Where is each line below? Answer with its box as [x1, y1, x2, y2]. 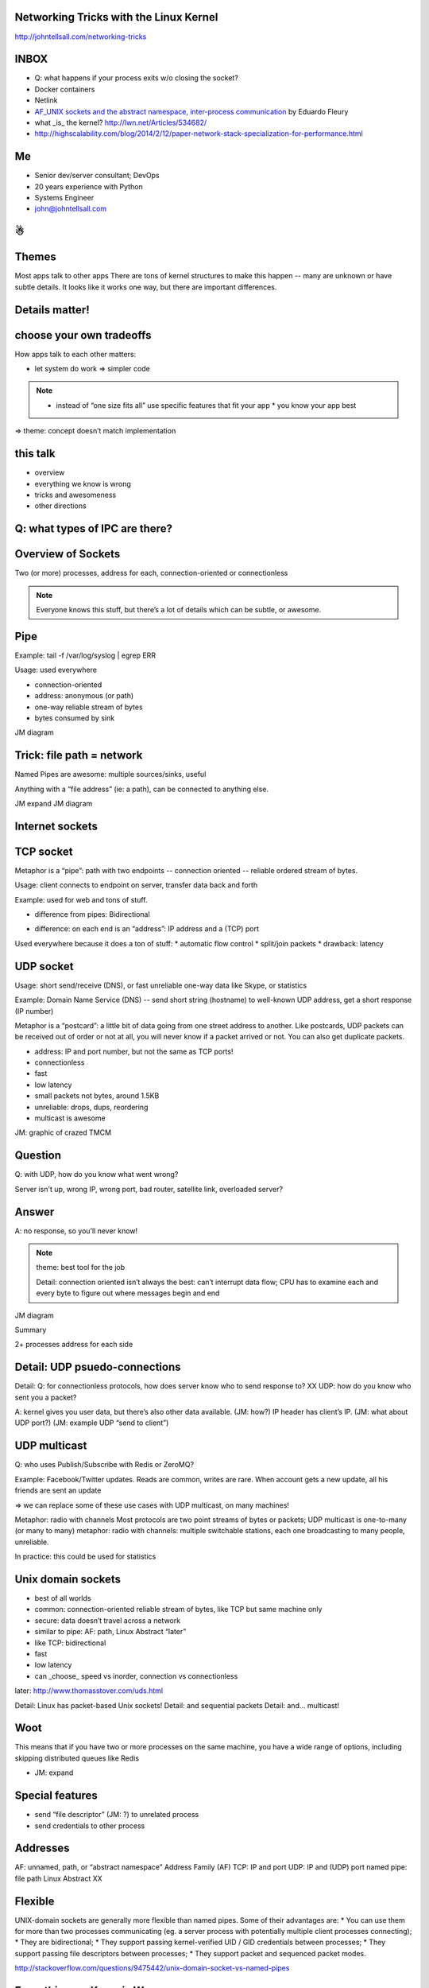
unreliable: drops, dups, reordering [34, 1102, 149, 1112]
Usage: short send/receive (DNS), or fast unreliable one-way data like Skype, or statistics [14, 980, 307, 990]
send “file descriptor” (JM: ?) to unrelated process [34, 1810, 199, 1819]
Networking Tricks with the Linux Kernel [14, 10, 218, 24]
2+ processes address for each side [14, 1340, 133, 1349]
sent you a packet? [14, 1392, 77, 1402]
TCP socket [14, 845, 73, 858]
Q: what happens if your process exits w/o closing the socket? [34, 73, 238, 83]
